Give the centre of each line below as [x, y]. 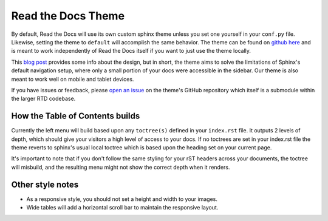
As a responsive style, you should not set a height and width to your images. [122, 199]
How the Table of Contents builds [76, 116]
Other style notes [45, 184]
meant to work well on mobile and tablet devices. [73, 79]
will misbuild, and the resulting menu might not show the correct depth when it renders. [121, 167]
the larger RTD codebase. [43, 99]
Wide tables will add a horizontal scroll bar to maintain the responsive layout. [122, 208]
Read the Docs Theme [68, 16]
